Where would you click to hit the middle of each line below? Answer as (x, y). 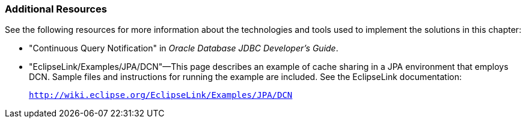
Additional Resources (56, 9)
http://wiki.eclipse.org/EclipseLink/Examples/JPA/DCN (161, 95)
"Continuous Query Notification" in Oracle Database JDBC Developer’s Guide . (184, 48)
